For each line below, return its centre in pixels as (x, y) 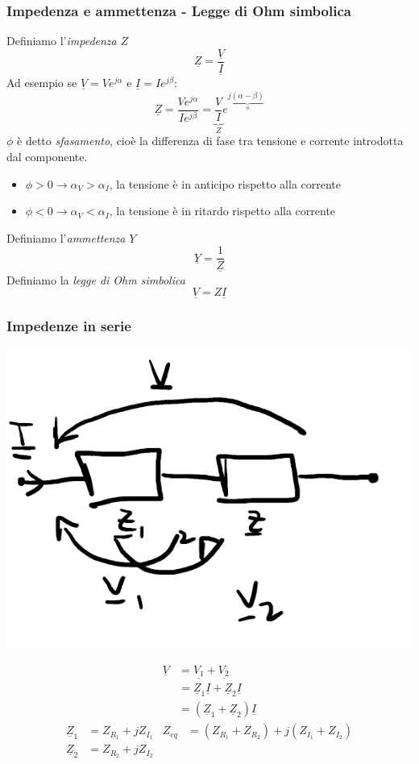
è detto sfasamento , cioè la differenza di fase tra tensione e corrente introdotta (210, 141)
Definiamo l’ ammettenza (66, 237)
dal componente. (47, 156)
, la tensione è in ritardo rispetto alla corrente (222, 211)
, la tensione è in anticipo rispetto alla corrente (225, 183)
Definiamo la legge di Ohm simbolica (96, 279)
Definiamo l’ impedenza (62, 41)
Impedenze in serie (69, 326)
